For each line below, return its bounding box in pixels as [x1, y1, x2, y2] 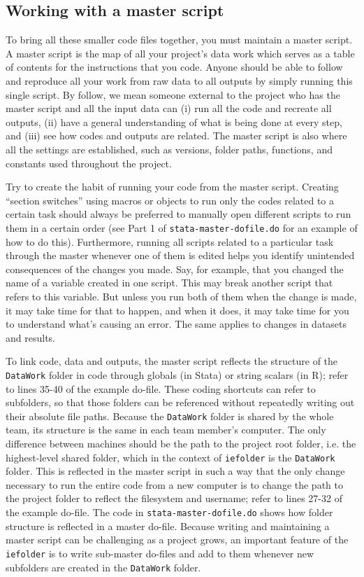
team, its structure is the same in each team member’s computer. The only [6, 422, 326, 437]
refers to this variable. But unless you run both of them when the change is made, [6, 288, 357, 303]
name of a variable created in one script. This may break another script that [6, 275, 333, 290]
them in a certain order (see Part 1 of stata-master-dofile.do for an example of [6, 220, 358, 235]
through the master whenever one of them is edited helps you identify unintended [6, 248, 355, 263]
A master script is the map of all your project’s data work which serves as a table [6, 46, 355, 60]
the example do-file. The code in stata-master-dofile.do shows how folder [6, 505, 333, 520]
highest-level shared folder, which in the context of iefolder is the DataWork [6, 450, 335, 464]
